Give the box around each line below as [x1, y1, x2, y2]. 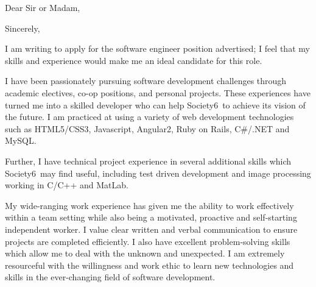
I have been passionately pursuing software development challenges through [5, 74, 287, 87]
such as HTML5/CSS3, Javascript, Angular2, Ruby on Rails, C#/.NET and [5, 122, 290, 135]
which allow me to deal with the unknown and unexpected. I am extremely [5, 247, 285, 260]
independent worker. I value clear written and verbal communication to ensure [5, 222, 298, 235]
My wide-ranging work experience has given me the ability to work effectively [5, 199, 294, 211]
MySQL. [5, 134, 37, 147]
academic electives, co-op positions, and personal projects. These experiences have [5, 86, 311, 99]
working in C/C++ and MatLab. [5, 179, 128, 191]
